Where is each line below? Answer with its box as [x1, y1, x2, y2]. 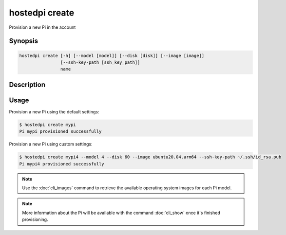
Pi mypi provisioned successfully [19, 129, 102, 134]
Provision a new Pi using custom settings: [9, 141, 93, 147]
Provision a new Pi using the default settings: [9, 108, 99, 114]
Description [9, 80, 46, 89]
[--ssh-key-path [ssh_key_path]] [60, 59, 140, 65]
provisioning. [22, 217, 48, 222]
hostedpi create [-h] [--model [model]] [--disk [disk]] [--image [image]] [19, 53, 205, 58]
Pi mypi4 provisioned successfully [19, 161, 104, 166]
